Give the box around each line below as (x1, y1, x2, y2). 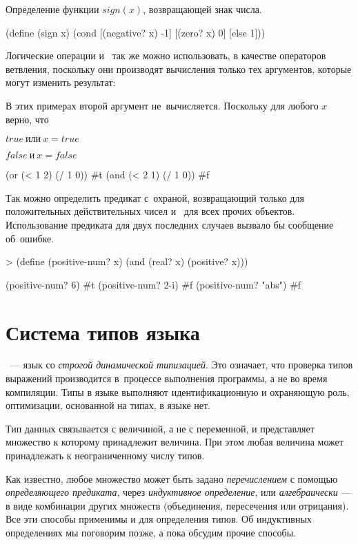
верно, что (6, 112, 49, 126)
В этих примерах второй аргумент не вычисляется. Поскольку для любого (6, 98, 319, 112)
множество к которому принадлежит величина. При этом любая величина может (6, 435, 344, 449)
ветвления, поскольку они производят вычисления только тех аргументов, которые (6, 61, 352, 76)
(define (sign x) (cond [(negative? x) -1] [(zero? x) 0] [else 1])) (6, 25, 266, 39)
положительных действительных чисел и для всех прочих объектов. (6, 204, 295, 218)
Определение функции (6, 2, 99, 16)
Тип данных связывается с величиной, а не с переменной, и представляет (6, 421, 315, 435)
